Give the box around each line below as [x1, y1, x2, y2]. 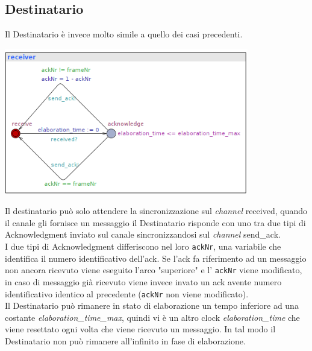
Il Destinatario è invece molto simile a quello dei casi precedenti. [5, 28, 243, 40]
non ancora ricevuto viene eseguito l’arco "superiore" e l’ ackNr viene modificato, [5, 264, 302, 276]
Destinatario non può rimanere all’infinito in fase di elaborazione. [5, 335, 246, 347]
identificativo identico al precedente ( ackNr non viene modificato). [5, 287, 249, 300]
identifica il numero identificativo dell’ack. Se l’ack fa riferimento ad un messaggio [5, 251, 307, 264]
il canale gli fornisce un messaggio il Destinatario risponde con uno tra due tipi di [5, 216, 306, 229]
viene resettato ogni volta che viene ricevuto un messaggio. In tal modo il [5, 323, 276, 335]
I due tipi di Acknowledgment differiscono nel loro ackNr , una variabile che [5, 240, 281, 253]
